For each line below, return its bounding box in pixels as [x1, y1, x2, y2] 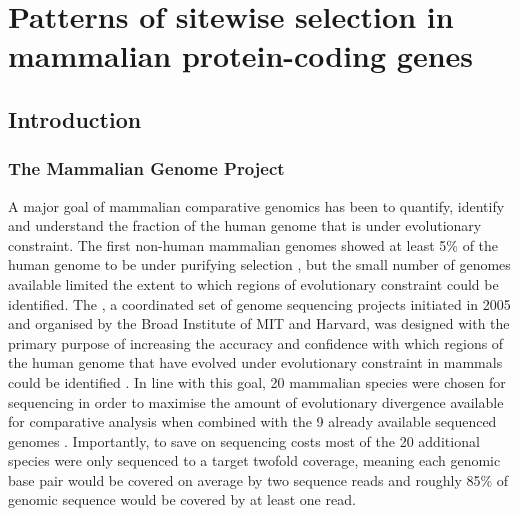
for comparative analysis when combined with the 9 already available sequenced [8, 411, 497, 432]
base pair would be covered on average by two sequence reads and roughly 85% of [8, 469, 509, 490]
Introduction [8, 103, 142, 134]
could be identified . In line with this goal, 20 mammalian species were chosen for [8, 371, 506, 392]
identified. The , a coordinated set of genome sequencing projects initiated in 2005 [8, 293, 511, 314]
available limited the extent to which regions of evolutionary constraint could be [8, 273, 499, 294]
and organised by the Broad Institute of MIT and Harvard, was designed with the [8, 313, 510, 334]
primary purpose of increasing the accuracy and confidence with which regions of [8, 332, 504, 353]
